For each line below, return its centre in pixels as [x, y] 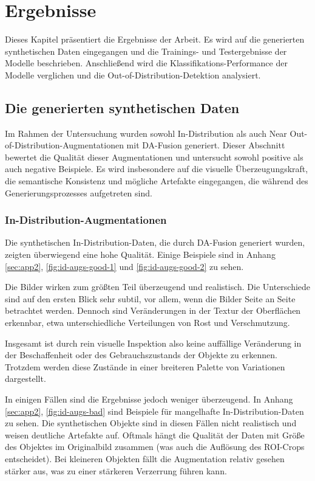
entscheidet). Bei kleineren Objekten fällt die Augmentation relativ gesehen [145, 458]
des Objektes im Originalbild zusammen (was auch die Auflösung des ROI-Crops [155, 447]
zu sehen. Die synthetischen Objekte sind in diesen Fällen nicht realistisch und [151, 423]
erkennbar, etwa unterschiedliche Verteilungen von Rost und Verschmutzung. [147, 323]
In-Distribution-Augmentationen [86, 220]
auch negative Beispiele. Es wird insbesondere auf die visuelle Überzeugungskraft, [157, 169]
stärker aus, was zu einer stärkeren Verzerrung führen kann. [116, 470]
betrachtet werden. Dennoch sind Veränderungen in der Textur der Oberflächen [153, 310]
